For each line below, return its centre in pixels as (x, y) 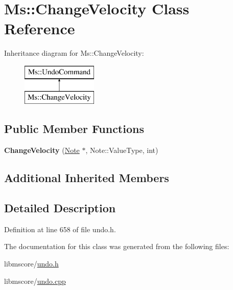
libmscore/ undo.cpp (35, 281)
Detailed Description (60, 208)
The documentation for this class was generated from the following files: (117, 246)
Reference (40, 28)
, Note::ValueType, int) (122, 150)
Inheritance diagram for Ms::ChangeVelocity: (74, 53)
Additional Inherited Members (87, 178)
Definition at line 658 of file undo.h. (60, 229)
